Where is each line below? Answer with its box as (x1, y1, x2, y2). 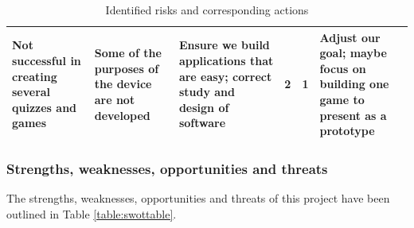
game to (319, 91, 365, 107)
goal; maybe (319, 44, 387, 61)
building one (319, 75, 389, 92)
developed (94, 106, 150, 123)
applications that (178, 52, 274, 68)
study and (178, 83, 235, 100)
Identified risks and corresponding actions (105, 2, 309, 17)
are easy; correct (178, 68, 272, 84)
